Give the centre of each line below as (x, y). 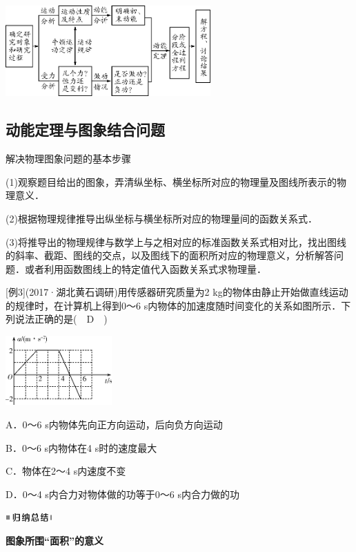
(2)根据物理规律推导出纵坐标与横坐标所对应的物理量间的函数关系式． (161, 218)
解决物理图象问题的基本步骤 (68, 159)
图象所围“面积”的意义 (55, 541)
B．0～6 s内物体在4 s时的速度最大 (81, 447)
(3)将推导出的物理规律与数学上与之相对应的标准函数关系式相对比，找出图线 (176, 241)
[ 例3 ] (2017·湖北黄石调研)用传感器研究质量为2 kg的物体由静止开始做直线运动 (177, 292)
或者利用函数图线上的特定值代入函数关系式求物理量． (145, 268)
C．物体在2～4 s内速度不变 (66, 471)
